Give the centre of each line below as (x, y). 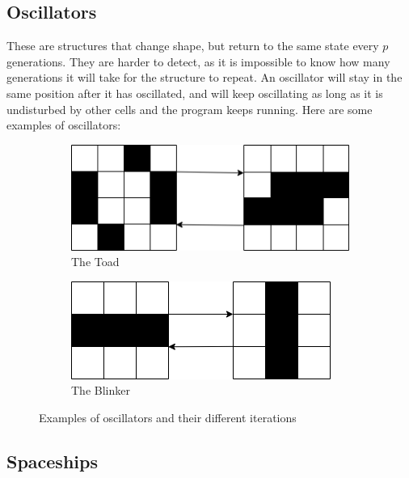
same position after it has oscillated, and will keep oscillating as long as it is (195, 93)
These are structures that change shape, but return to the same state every (193, 46)
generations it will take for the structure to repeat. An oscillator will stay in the (204, 77)
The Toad (95, 262)
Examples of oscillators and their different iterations (168, 417)
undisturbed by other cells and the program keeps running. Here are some (190, 109)
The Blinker (101, 390)
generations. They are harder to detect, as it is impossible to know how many (198, 61)
